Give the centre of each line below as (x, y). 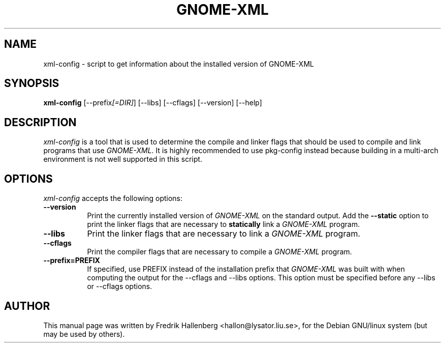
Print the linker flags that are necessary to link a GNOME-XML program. (224, 234)
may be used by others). (84, 334)
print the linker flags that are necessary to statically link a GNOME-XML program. (224, 224)
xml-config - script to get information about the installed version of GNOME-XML (179, 64)
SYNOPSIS (32, 83)
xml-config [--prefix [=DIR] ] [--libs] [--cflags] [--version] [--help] (153, 103)
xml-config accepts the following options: (113, 198)
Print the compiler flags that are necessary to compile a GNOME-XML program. (219, 252)
